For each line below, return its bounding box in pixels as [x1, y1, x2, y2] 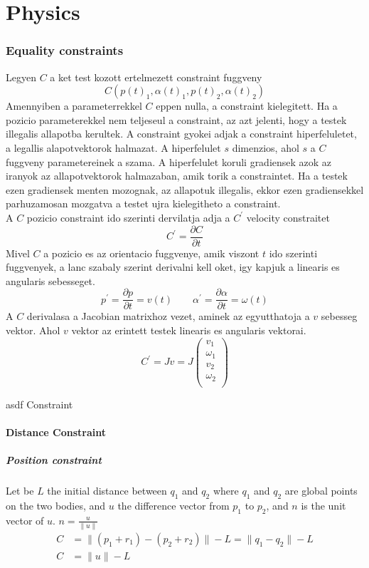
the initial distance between [47, 483, 167, 497]
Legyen [6, 69, 36, 84]
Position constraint [6, 453, 102, 468]
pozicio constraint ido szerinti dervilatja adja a [26, 210, 230, 224]
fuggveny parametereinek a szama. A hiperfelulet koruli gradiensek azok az [6, 154, 332, 169]
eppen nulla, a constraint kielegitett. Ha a [156, 98, 338, 113]
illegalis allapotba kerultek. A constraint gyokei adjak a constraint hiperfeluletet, [6, 126, 357, 141]
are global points [284, 483, 358, 497]
